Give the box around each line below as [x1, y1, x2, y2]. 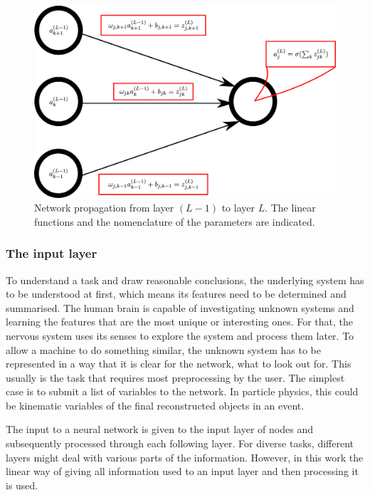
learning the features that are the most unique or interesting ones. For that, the [6, 314, 354, 329]
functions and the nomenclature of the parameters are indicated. [34, 214, 315, 229]
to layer [221, 200, 255, 215]
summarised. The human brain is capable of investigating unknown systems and [6, 300, 354, 315]
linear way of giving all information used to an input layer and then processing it [6, 464, 359, 479]
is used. [6, 477, 38, 492]
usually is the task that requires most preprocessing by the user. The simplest [6, 370, 345, 385]
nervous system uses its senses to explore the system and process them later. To [6, 328, 354, 343]
